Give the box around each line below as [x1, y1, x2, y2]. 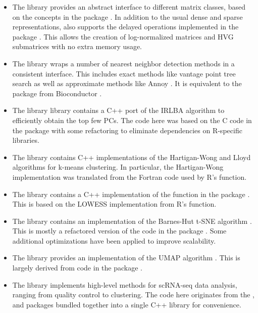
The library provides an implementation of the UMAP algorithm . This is [12, 252, 240, 263]
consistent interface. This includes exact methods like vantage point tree [12, 68, 236, 79]
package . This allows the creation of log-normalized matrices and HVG [12, 31, 234, 42]
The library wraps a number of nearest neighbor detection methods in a [12, 58, 235, 68]
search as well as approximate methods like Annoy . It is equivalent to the [12, 78, 242, 89]
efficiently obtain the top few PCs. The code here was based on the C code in [12, 114, 252, 125]
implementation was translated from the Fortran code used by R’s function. [12, 171, 247, 182]
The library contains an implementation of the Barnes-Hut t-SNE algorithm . [12, 215, 252, 226]
